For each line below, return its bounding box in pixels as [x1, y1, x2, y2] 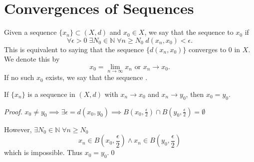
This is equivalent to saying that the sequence [4, 44, 144, 54]
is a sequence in [27, 88, 75, 99]
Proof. [4, 106, 22, 116]
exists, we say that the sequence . [45, 72, 148, 82]
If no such [4, 72, 34, 82]
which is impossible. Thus [4, 147, 83, 158]
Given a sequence [4, 27, 57, 37]
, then [186, 88, 204, 99]
